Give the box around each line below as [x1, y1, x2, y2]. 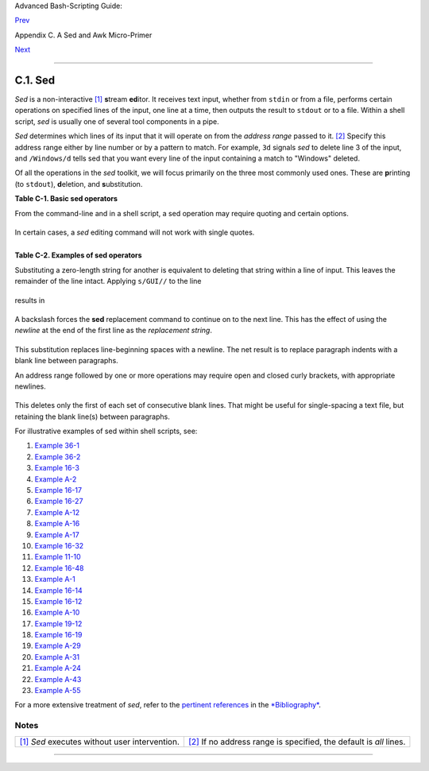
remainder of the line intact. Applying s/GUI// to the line [14, 277, 202, 286]
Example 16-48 [34, 563, 84, 572]
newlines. [14, 382, 47, 391]
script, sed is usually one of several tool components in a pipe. [14, 116, 220, 126]
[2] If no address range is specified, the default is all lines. [187, 736, 406, 747]
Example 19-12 [34, 618, 83, 628]
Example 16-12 [34, 596, 83, 606]
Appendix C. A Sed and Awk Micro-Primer [14, 30, 153, 40]
